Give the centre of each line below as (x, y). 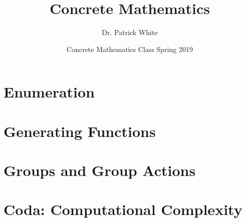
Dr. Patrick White (130, 32)
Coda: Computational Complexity (123, 209)
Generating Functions (80, 131)
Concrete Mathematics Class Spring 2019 (130, 49)
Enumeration (49, 92)
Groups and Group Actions (100, 170)
